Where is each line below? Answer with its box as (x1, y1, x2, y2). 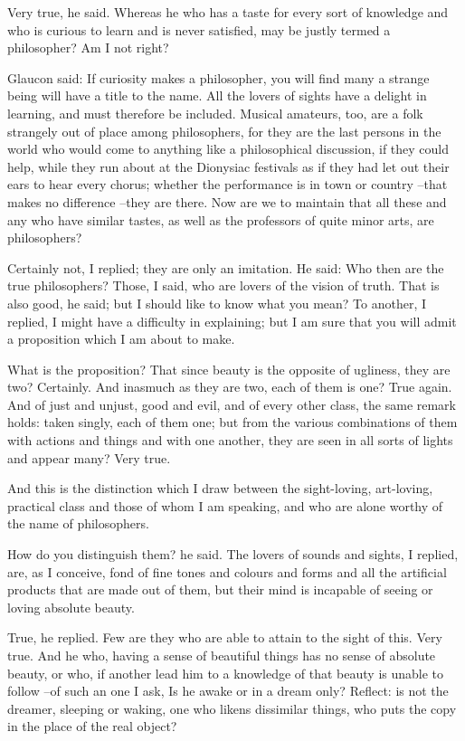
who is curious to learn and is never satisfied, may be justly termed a (7, 20, 391, 39)
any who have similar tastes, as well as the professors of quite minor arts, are (7, 210, 434, 229)
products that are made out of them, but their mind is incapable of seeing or (7, 580, 433, 599)
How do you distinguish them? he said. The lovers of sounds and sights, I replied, (7, 545, 459, 564)
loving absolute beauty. (7, 597, 135, 616)
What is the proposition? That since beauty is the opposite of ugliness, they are (7, 359, 451, 378)
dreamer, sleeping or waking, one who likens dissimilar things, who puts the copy (7, 698, 457, 717)
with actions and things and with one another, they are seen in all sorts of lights (7, 431, 453, 450)
